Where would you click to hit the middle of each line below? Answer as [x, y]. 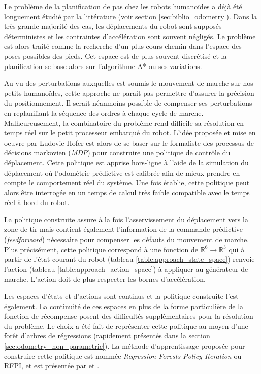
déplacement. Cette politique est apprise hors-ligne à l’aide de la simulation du [126, 162]
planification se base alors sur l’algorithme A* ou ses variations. [103, 66]
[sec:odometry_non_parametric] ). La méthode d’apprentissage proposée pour [125, 346]
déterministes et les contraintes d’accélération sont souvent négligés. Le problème [130, 36]
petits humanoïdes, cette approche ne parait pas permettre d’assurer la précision [129, 93]
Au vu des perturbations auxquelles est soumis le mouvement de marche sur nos [129, 83]
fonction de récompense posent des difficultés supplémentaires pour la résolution [129, 316]
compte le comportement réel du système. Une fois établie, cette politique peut [127, 182]
